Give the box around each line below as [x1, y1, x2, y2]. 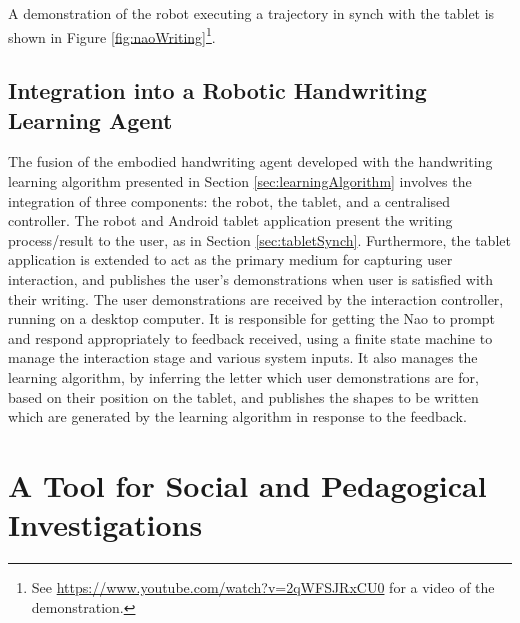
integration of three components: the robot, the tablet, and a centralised [8, 190, 451, 211]
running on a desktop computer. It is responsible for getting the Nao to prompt [8, 308, 496, 329]
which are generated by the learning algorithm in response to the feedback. [8, 406, 467, 427]
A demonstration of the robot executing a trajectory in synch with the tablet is [8, 3, 495, 23]
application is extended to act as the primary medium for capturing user [8, 249, 453, 270]
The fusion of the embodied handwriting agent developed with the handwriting [8, 151, 493, 172]
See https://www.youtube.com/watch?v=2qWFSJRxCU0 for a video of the [31, 577, 495, 598]
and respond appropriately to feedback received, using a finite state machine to [8, 327, 493, 348]
